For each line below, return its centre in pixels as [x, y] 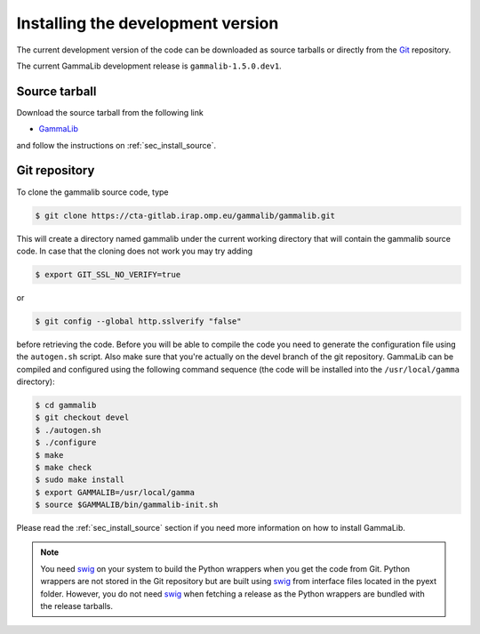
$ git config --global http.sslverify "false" [138, 321]
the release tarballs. [76, 606]
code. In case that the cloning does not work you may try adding [135, 251]
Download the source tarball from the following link [110, 112]
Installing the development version [148, 23]
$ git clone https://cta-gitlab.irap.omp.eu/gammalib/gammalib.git [185, 215]
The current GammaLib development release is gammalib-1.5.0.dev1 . [149, 66]
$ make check [64, 467]
